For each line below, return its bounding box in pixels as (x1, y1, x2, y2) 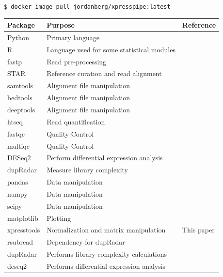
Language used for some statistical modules (47, 44, 175, 54)
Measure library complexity (47, 165, 128, 175)
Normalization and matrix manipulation (47, 225, 166, 235)
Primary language (47, 32, 99, 42)
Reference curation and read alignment (47, 68, 162, 78)
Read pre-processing (47, 56, 107, 66)
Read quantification (47, 116, 105, 126)
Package (7, 20, 35, 30)
